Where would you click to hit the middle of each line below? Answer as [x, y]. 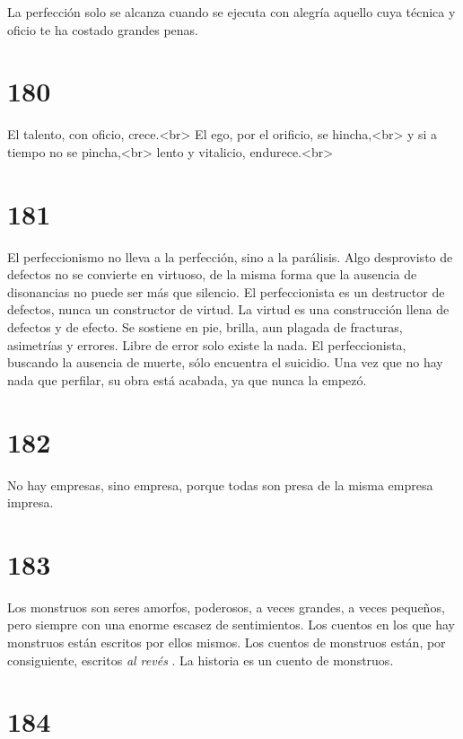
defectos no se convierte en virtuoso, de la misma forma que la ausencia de [212, 274]
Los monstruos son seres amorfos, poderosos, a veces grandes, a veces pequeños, [226, 607]
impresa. [31, 502]
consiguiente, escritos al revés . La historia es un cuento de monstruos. [201, 660]
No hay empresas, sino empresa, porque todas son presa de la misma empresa [220, 484]
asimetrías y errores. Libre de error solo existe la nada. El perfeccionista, [207, 344]
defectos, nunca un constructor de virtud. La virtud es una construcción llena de [228, 309]
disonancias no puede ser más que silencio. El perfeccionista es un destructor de [226, 291]
